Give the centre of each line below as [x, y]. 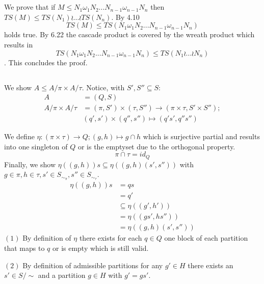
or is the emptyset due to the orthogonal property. [156, 146]
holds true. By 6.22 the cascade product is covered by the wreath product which [129, 34]
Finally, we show [30, 164]
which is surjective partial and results [201, 136]
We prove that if [30, 7]
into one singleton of [36, 146]
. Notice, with [103, 87]
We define [19, 136]
